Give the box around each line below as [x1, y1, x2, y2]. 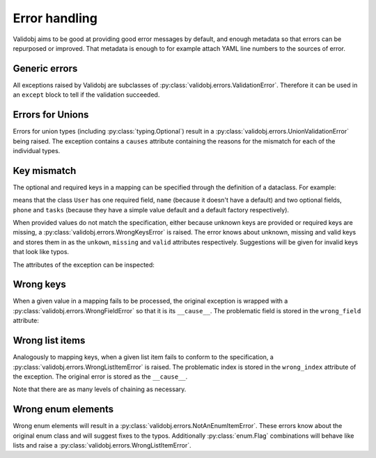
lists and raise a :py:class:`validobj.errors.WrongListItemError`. [13, 441, 191, 450]
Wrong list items [13, 335, 86, 347]
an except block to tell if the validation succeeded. [13, 90, 160, 99]
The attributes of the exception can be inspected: [13, 260, 155, 269]
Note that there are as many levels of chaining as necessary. [13, 385, 187, 393]
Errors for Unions [13, 109, 89, 121]
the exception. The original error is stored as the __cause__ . [13, 372, 188, 381]
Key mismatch [13, 164, 77, 177]
